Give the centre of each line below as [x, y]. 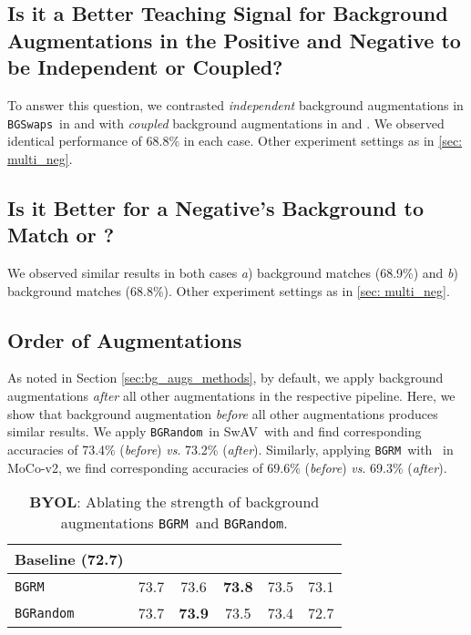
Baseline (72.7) [69, 559]
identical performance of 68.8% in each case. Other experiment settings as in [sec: [235, 141]
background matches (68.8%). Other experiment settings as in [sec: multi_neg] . [229, 290]
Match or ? [61, 235]
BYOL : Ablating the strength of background [174, 502]
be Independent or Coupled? [145, 67]
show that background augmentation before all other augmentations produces [223, 413]
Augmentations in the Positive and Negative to [234, 40]
